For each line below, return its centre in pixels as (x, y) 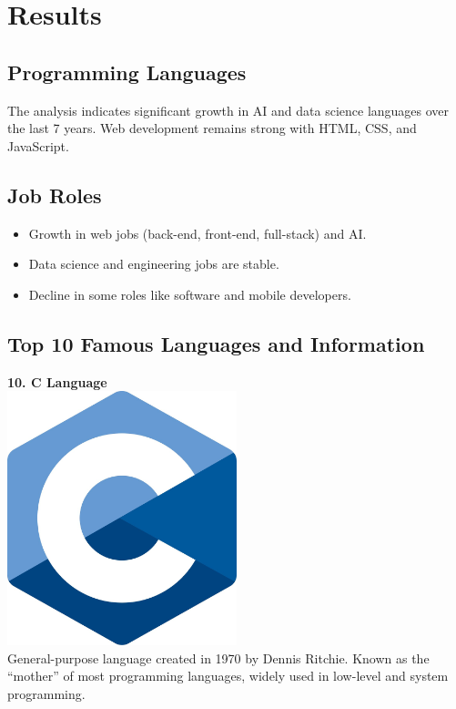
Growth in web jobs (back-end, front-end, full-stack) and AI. (198, 233)
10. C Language (57, 381)
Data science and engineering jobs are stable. (154, 264)
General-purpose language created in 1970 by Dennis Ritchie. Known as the (218, 658)
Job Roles (55, 195)
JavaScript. (38, 145)
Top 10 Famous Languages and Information (216, 343)
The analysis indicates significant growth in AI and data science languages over (228, 110)
